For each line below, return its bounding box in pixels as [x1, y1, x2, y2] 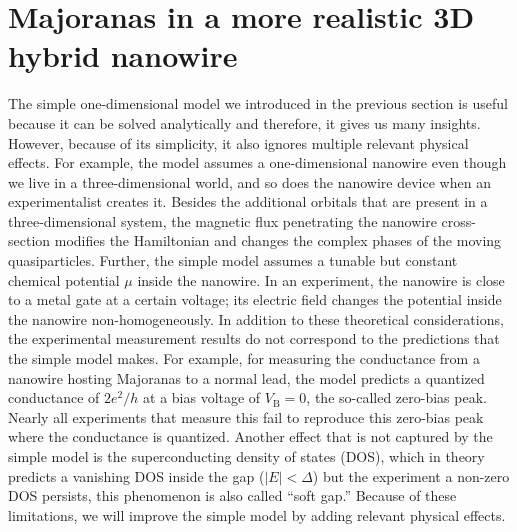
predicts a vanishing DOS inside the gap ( [8, 465, 265, 486]
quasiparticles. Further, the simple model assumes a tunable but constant [8, 250, 458, 271]
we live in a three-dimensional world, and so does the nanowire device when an [8, 171, 491, 192]
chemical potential [8, 269, 120, 290]
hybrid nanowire [8, 35, 238, 76]
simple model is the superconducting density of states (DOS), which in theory [8, 446, 485, 466]
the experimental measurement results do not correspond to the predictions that [8, 328, 500, 349]
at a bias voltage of [143, 387, 261, 408]
